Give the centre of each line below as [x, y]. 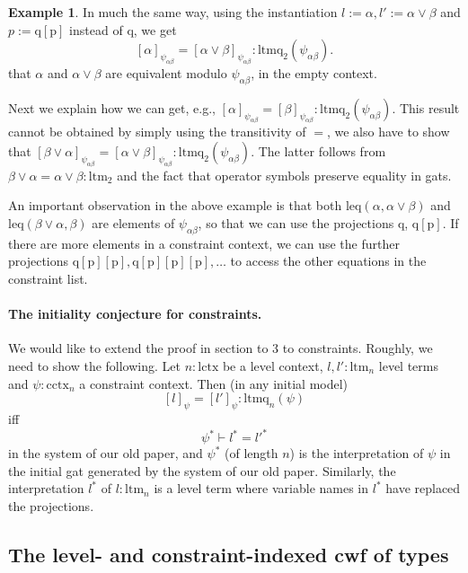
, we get [155, 29]
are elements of [133, 223]
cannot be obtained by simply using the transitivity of [157, 132]
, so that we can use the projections [296, 223]
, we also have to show [388, 132]
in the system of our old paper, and [106, 453]
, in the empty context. [314, 72]
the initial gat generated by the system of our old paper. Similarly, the [202, 470]
